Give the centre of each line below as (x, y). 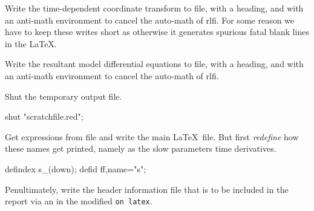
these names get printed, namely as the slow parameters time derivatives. (141, 148)
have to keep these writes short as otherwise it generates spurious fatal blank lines (157, 32)
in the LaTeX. (31, 43)
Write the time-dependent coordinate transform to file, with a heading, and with (154, 8)
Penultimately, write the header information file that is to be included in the (147, 189)
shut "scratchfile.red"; (44, 116)
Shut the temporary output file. (64, 96)
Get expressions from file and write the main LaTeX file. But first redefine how (152, 136)
